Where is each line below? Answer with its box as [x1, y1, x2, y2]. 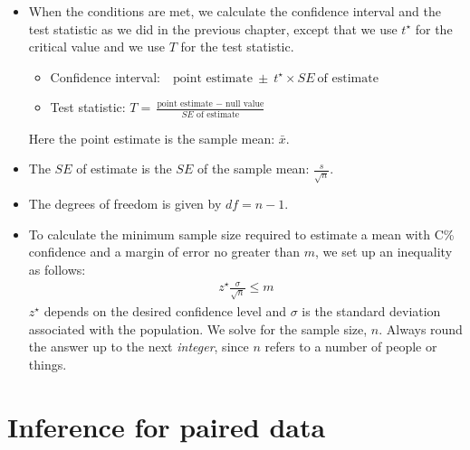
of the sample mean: [197, 159, 310, 178]
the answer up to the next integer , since [28, 337, 249, 356]
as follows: [28, 260, 86, 279]
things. [28, 354, 67, 373]
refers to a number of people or [264, 337, 437, 356]
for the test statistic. [180, 37, 294, 56]
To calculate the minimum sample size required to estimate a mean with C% [28, 224, 455, 243]
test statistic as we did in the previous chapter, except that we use [28, 19, 398, 38]
